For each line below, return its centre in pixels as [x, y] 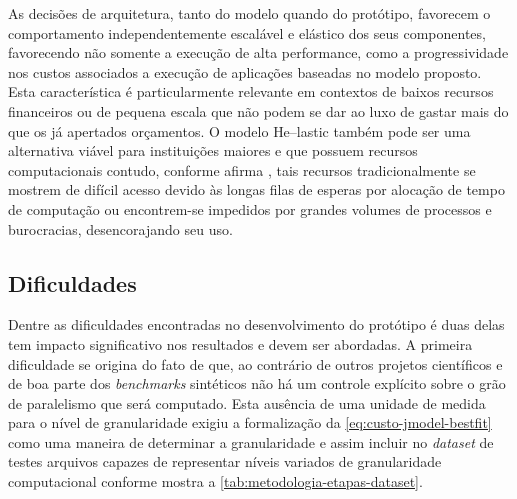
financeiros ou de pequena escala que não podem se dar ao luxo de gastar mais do [258, 110]
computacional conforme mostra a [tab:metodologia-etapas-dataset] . [215, 481]
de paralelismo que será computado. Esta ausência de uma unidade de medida [247, 402]
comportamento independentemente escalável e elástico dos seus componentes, [247, 32]
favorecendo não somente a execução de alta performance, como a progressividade [258, 52]
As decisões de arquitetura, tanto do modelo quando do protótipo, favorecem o [249, 13]
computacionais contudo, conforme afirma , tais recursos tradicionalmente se [242, 169]
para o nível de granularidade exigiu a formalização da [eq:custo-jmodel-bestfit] [250, 422]
